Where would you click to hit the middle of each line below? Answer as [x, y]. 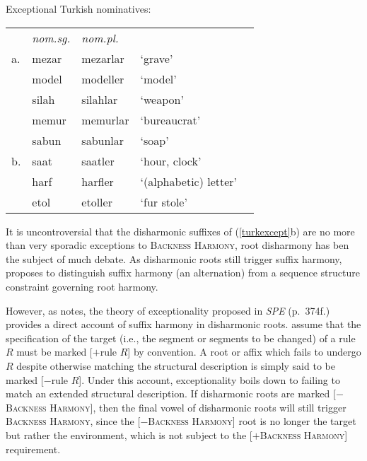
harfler [98, 181]
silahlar [100, 99]
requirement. [33, 449]
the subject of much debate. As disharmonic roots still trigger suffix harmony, [174, 258]
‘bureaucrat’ [170, 119]
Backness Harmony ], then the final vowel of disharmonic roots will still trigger [176, 407]
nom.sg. [51, 37]
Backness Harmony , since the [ [73, 421]
